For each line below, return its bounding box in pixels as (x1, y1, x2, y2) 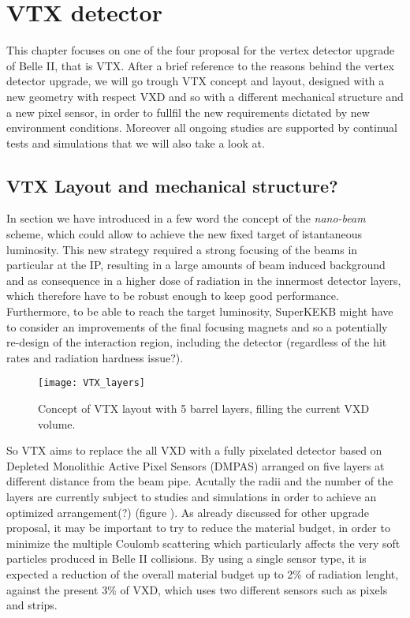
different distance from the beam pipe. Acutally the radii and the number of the (6, 473, 393, 489)
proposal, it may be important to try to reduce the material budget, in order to (6, 519, 390, 536)
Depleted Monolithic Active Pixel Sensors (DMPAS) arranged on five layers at (6, 457, 385, 474)
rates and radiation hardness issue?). (6, 349, 184, 365)
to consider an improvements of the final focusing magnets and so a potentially (6, 318, 388, 335)
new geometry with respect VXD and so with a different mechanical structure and (6, 88, 404, 104)
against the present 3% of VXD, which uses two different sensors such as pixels (6, 581, 388, 597)
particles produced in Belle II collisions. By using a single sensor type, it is (6, 550, 367, 567)
